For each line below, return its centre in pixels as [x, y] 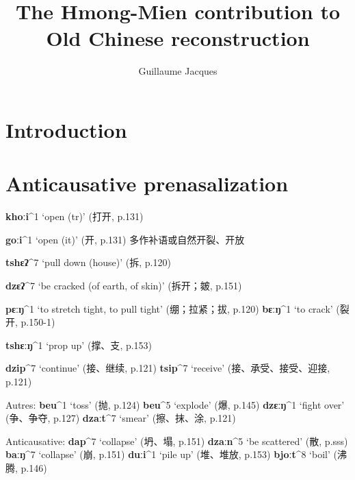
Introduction [66, 129]
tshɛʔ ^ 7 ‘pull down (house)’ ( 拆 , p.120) [88, 262]
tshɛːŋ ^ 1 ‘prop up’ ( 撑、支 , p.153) [79, 345]
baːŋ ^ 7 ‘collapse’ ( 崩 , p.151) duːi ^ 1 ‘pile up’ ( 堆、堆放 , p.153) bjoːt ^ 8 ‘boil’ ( [171, 454]
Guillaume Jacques [178, 71]
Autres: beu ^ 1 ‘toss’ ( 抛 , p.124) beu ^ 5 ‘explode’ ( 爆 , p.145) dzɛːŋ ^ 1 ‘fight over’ [175, 404]
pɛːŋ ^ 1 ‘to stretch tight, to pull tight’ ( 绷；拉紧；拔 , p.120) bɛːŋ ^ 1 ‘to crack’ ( [173, 308]
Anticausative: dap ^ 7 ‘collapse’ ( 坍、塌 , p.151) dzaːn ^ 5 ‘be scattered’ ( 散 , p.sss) [177, 441]
